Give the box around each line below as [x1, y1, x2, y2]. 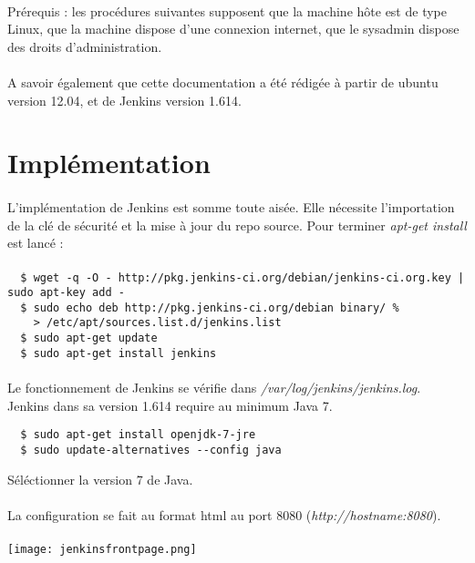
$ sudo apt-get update [20, 332, 158, 345]
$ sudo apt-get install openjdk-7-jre [20, 428, 256, 442]
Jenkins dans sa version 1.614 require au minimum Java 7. [7, 395, 333, 415]
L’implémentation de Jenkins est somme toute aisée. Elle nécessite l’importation [7, 198, 455, 217]
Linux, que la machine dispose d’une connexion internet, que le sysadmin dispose [7, 19, 460, 38]
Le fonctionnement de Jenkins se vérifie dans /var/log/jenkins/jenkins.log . [7, 378, 421, 397]
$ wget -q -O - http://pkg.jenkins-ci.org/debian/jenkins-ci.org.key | [20, 271, 465, 284]
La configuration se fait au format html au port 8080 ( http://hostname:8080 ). [7, 505, 441, 524]
